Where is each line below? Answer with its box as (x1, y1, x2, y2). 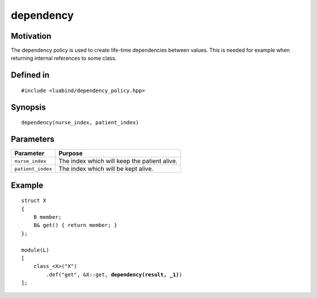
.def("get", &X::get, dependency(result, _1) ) (46, 271, 183, 278)
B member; (33, 214, 62, 220)
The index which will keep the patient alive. (58, 157, 178, 165)
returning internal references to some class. (11, 55, 117, 62)
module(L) (21, 246, 49, 253)
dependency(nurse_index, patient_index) (21, 119, 139, 126)
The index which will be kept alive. (58, 165, 154, 173)
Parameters (11, 134, 55, 144)
